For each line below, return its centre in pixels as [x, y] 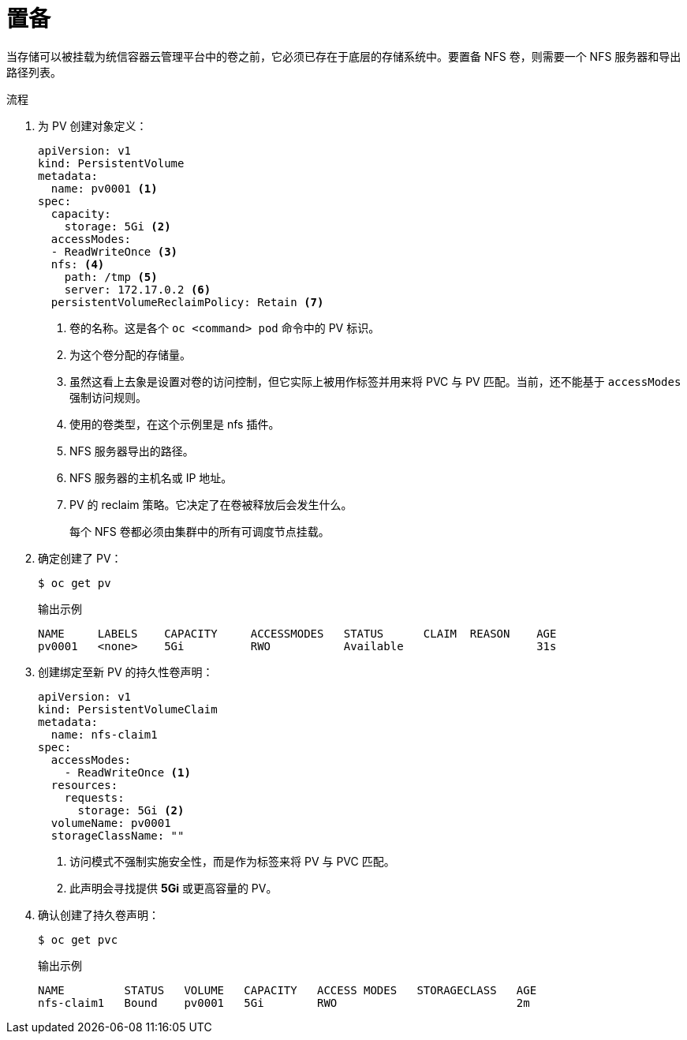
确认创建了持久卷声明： [99, 915]
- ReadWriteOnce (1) [127, 772]
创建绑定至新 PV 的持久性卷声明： [126, 672]
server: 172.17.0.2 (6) [138, 289]
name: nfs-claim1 [104, 734]
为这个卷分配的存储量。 [130, 354]
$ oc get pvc [78, 939]
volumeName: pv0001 [111, 823]
